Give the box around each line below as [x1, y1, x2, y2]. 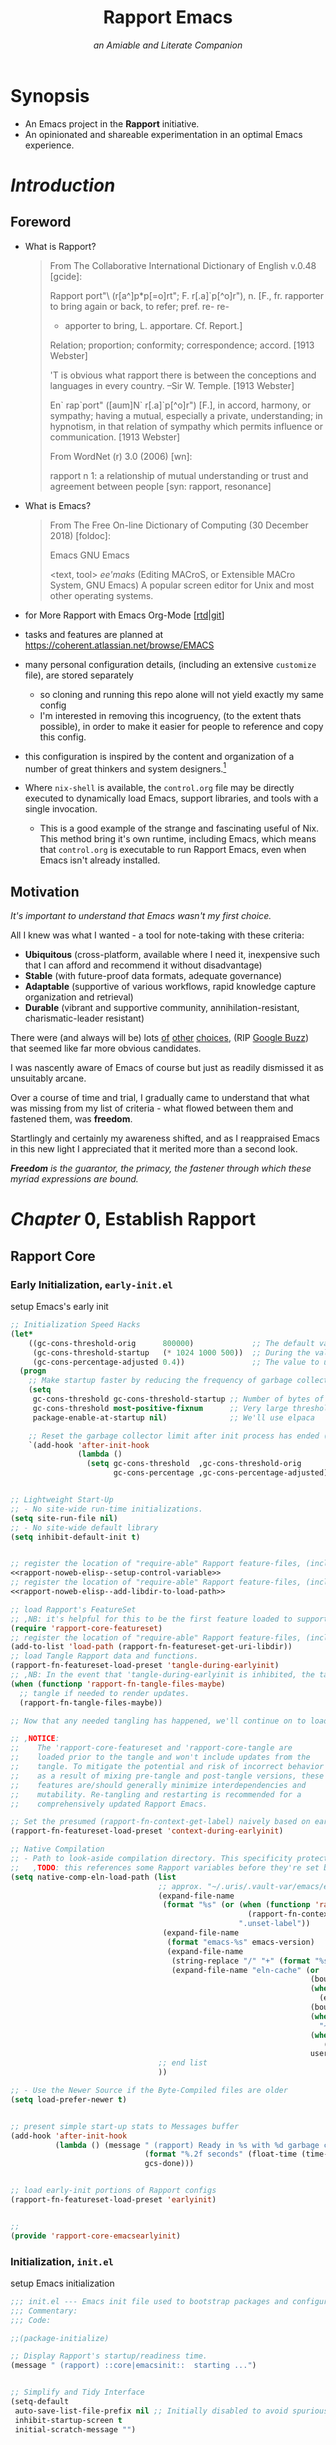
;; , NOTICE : [10, 1734, 60, 1744]
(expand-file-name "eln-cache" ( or [171, 1965, 320, 1975]
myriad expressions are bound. [10, 1173, 139, 1185]
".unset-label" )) [238, 1919, 311, 1929]
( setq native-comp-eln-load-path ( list [10, 1872, 177, 1882]
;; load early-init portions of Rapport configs [10, 2186, 217, 2196]
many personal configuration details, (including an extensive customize [24, 658, 317, 670]
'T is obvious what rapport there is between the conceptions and [49, 369, 317, 381]
